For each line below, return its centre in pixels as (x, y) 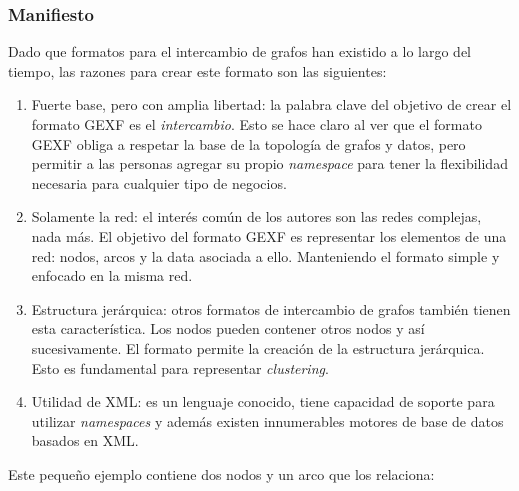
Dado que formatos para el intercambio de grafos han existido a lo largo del (240, 51)
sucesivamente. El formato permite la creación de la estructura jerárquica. (258, 347)
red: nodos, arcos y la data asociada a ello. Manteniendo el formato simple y (265, 255)
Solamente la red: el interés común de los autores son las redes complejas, (256, 216)
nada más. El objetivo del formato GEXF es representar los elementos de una (269, 235)
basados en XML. (85, 440)
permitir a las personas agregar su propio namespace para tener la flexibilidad (269, 163)
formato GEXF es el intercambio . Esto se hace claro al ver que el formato (256, 124)
